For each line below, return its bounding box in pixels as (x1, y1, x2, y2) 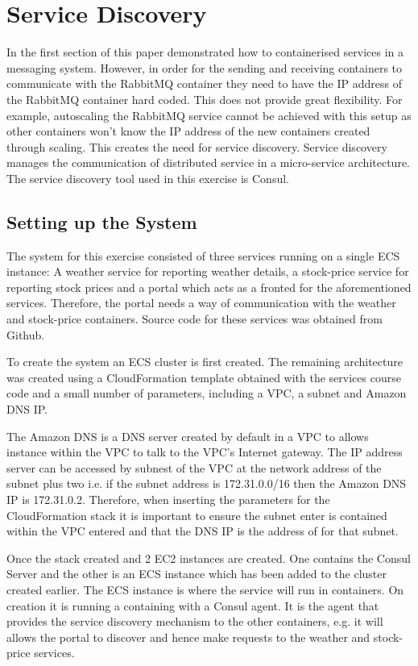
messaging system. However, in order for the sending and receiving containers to (6, 59, 403, 76)
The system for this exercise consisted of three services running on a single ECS (6, 247, 400, 264)
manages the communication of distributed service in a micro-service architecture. (6, 154, 411, 171)
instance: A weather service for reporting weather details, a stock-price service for (6, 263, 409, 280)
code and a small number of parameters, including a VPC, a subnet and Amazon (6, 385, 407, 402)
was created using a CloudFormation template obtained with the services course (6, 368, 401, 385)
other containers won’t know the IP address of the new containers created (6, 123, 370, 139)
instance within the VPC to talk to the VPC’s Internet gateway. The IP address (6, 443, 403, 460)
